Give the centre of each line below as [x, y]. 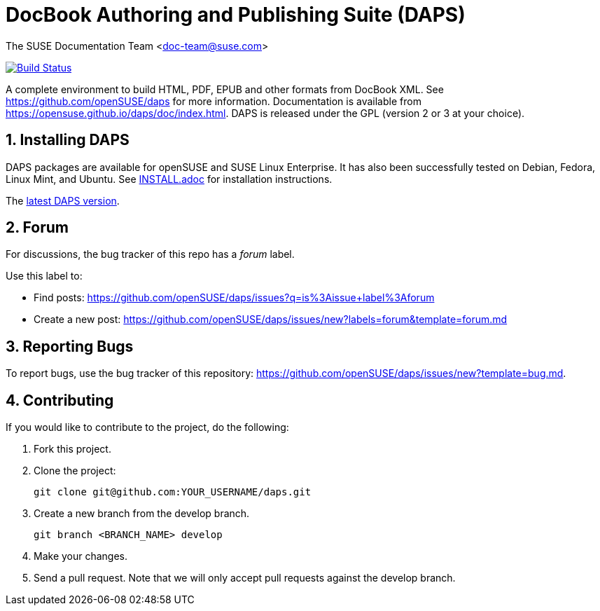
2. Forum [37, 228]
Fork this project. [72, 449]
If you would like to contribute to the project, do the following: [147, 427]
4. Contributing [60, 400]
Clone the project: [75, 471]
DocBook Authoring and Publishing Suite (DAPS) [236, 15]
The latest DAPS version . [63, 200]
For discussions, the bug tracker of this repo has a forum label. [150, 254]
